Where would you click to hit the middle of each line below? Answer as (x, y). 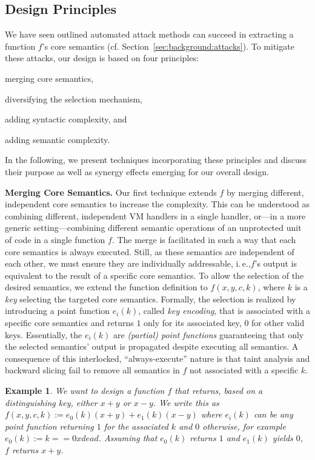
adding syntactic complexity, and (66, 119)
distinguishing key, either (51, 402)
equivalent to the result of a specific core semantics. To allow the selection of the (154, 275)
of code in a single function (55, 239)
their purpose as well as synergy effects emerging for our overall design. (137, 171)
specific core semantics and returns (69, 323)
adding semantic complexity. (58, 139)
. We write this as (186, 402)
